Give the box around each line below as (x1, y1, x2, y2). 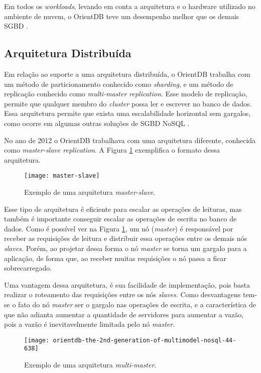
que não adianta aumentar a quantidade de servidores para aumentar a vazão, (4, 309, 244, 319)
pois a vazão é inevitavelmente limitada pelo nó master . (4, 319, 175, 329)
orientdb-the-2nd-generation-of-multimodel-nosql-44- (53, 336, 236, 344)
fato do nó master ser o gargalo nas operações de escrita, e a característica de (18, 299, 256, 309)
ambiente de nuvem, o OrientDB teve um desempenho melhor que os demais (4, 11, 239, 21)
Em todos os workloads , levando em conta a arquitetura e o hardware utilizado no (4, 1, 255, 11)
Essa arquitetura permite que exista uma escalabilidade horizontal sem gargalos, (4, 108, 251, 118)
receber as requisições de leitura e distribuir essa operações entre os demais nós (4, 233, 247, 243)
